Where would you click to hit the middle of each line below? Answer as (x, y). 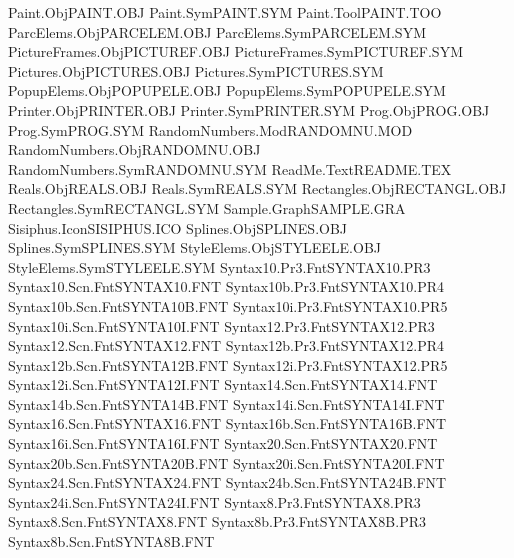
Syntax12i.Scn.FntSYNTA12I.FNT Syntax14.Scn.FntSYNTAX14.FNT (223, 384)
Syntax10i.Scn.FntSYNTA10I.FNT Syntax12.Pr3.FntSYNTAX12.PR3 (221, 325)
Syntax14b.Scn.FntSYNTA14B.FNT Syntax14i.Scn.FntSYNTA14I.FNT (226, 403)
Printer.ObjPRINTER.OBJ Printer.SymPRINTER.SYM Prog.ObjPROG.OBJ (249, 109)
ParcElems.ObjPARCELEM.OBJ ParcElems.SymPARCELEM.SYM (217, 31)
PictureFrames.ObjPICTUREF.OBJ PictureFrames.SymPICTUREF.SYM (235, 51)
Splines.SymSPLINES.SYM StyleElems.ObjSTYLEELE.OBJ (195, 247)
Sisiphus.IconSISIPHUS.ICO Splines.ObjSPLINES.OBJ (178, 227)
